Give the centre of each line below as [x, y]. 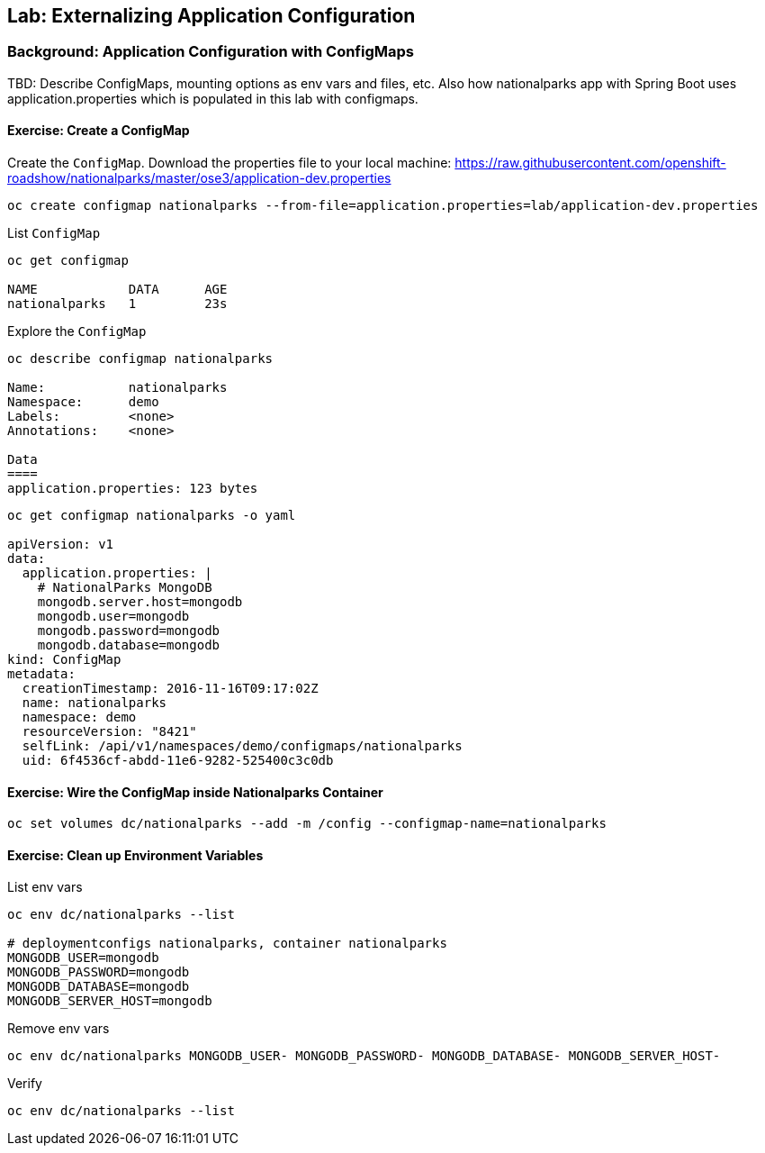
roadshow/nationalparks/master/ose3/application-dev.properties [199, 178]
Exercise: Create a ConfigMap [99, 131]
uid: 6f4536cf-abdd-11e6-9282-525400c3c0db [178, 761]
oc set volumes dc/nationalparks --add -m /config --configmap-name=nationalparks [307, 824]
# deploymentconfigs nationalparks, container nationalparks [227, 944]
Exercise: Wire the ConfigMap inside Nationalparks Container [195, 792]
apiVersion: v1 [61, 545]
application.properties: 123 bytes [133, 489]
